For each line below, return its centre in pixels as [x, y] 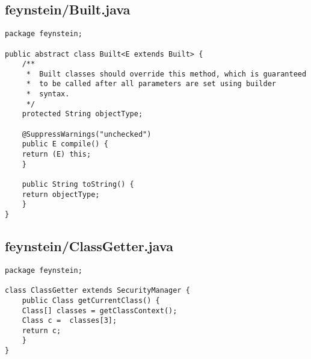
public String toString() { [78, 185]
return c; [42, 330]
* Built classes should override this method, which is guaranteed [166, 74]
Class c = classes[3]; [69, 321]
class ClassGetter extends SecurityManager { [97, 291]
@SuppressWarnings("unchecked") [87, 134]
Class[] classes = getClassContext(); [100, 311]
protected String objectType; [82, 114]
